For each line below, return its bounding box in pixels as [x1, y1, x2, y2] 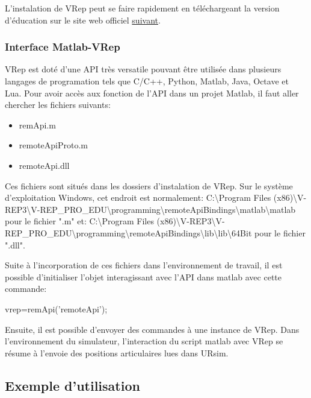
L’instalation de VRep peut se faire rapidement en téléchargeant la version [5, 2, 280, 14]
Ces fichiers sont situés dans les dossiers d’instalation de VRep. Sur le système [5, 179, 293, 192]
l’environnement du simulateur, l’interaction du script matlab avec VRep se [5, 335, 283, 347]
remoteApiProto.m [19, 139, 88, 151]
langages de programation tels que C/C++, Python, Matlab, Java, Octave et [5, 75, 289, 87]
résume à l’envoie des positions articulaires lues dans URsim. [5, 346, 229, 359]
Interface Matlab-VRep [5, 39, 120, 54]
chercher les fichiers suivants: [5, 98, 111, 111]
